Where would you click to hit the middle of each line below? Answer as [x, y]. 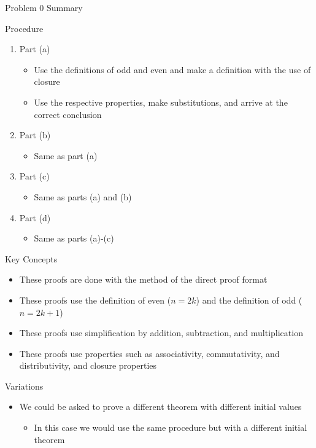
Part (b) [35, 135]
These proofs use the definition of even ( [95, 300]
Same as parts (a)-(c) [74, 238]
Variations [24, 386]
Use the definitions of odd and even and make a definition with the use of [172, 69]
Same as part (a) [66, 155]
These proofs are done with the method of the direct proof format [143, 279]
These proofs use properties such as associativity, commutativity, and [149, 353]
